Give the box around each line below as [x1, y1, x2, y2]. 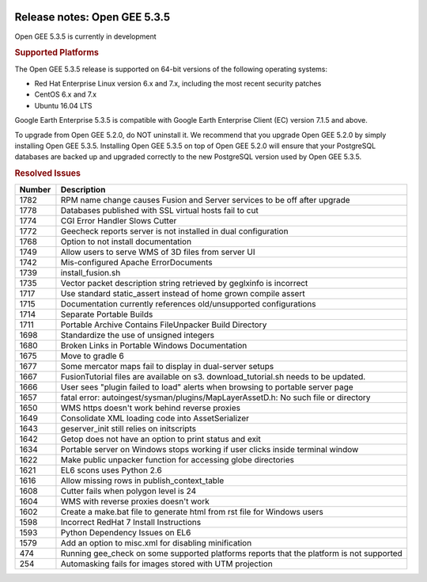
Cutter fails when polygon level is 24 [60, 485, 197, 496]
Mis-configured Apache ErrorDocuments [60, 257, 213, 268]
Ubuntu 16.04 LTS [34, 101, 93, 110]
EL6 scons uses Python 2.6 [60, 465, 162, 476]
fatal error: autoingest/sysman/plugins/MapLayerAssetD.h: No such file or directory [60, 392, 371, 403]
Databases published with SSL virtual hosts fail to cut [60, 205, 259, 216]
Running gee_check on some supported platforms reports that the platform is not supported [60, 548, 402, 559]
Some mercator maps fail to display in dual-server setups [60, 361, 274, 372]
